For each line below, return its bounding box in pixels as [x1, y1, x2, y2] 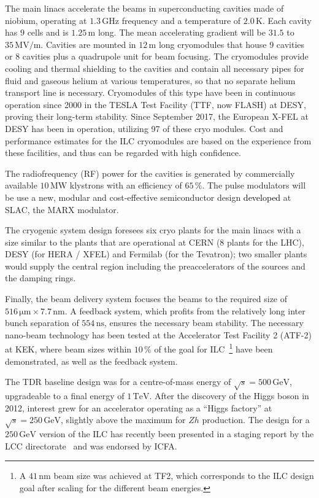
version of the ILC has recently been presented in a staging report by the [39, 427, 314, 440]
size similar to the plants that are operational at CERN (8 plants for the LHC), [5, 235, 304, 248]
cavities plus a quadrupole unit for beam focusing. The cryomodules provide [22, 50, 309, 63]
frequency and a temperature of [121, 14, 241, 26]
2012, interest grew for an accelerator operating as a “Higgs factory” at [5, 401, 272, 414]
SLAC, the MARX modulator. [5, 203, 119, 216]
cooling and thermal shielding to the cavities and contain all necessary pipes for [5, 61, 304, 74]
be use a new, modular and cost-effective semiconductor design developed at [5, 190, 291, 203]
